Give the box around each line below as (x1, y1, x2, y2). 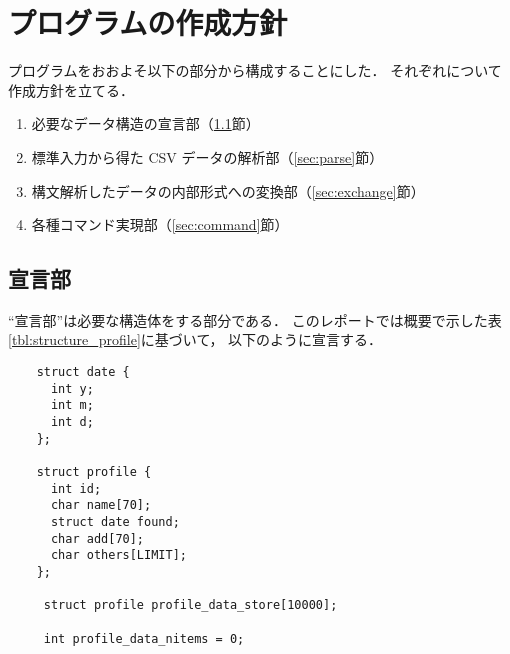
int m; (50, 398, 94, 413)
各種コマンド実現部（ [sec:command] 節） (31, 214, 289, 235)
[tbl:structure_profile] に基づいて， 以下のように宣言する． (8, 329, 383, 350)
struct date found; (50, 514, 180, 529)
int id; (50, 481, 102, 496)
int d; (50, 415, 94, 430)
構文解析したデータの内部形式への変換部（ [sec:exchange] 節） (31, 180, 425, 201)
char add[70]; (50, 531, 145, 546)
